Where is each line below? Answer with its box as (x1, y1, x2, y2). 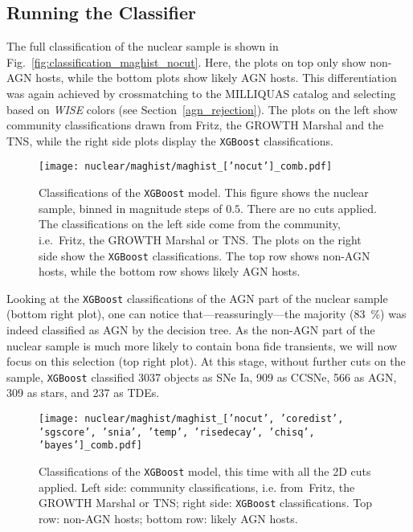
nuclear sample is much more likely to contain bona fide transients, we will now (6, 337, 398, 354)
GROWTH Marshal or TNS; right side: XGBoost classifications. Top (39, 494, 372, 511)
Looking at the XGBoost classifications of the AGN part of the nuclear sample (6, 289, 388, 306)
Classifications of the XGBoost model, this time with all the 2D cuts (39, 463, 371, 480)
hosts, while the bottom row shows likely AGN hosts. (39, 263, 301, 280)
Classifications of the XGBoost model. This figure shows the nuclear (39, 184, 369, 201)
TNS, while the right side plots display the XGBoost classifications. (6, 132, 333, 149)
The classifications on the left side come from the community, (39, 215, 341, 232)
